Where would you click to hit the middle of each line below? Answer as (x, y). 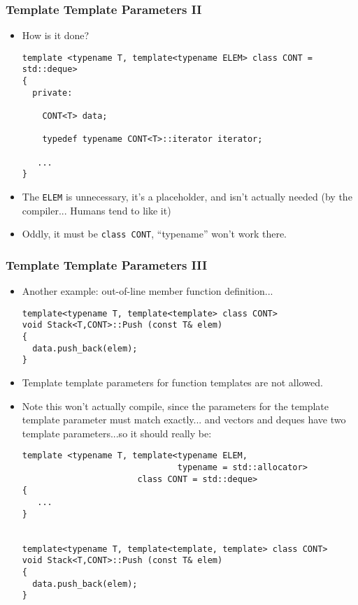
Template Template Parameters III (107, 264)
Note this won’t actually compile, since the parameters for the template (175, 406)
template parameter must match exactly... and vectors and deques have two (184, 420)
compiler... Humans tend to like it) (96, 210)
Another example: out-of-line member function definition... (148, 291)
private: (52, 93)
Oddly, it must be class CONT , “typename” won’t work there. (154, 234)
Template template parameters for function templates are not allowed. (172, 382)
